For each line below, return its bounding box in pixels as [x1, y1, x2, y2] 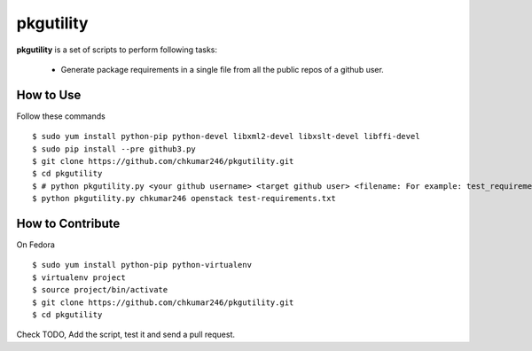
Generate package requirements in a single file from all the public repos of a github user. [60, 64, 385, 74]
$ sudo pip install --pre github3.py [32, 144, 197, 154]
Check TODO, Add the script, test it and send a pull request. [16, 329, 235, 340]
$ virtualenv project [32, 272, 126, 283]
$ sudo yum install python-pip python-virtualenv [32, 260, 253, 270]
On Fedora [16, 239, 55, 250]
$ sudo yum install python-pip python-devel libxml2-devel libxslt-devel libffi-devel [32, 131, 420, 142]
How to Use [16, 87, 82, 102]
